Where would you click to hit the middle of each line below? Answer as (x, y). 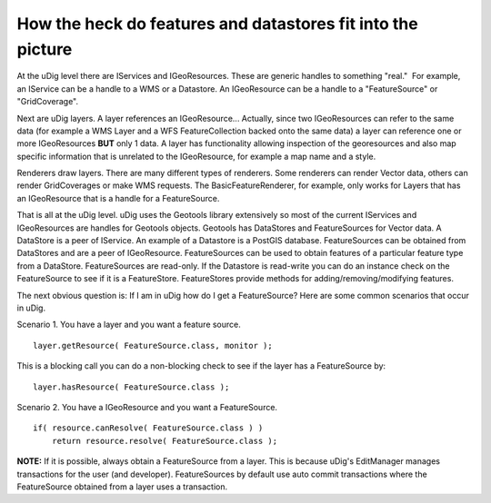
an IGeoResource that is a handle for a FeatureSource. (118, 198)
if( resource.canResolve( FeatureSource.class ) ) (148, 428)
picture (45, 49)
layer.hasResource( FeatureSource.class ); (131, 387)
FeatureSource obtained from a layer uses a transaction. (122, 487)
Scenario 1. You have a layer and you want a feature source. (129, 325)
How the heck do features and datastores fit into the (217, 24)
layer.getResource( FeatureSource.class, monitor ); (153, 345)
